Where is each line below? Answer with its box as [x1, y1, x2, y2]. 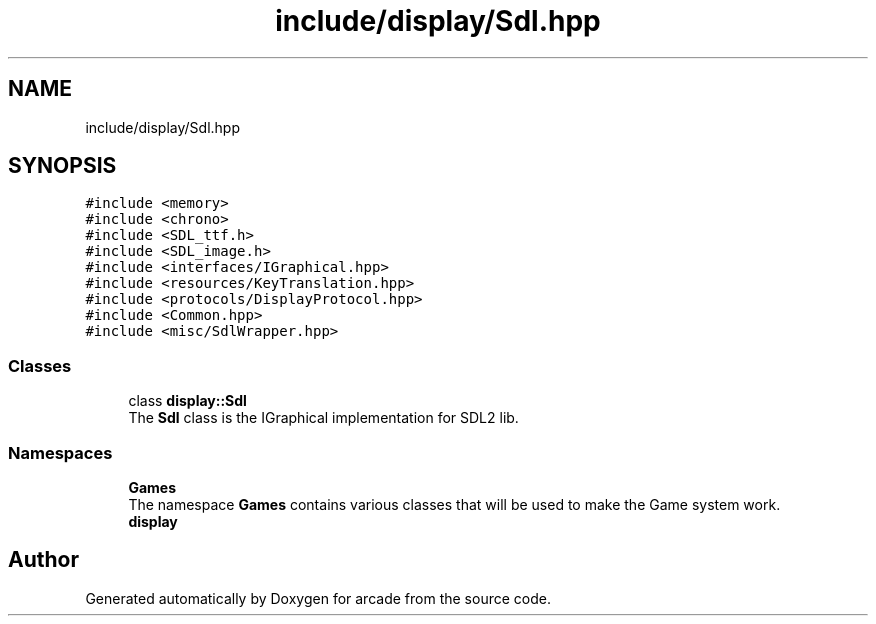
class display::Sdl [128, 392, 247, 410]
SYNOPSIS [8, 153, 117, 179]
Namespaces [8, 442, 113, 463]
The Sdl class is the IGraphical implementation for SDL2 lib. [128, 409, 519, 427]
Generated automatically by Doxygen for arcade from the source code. [85, 589, 551, 607]
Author [8, 547, 79, 573]
